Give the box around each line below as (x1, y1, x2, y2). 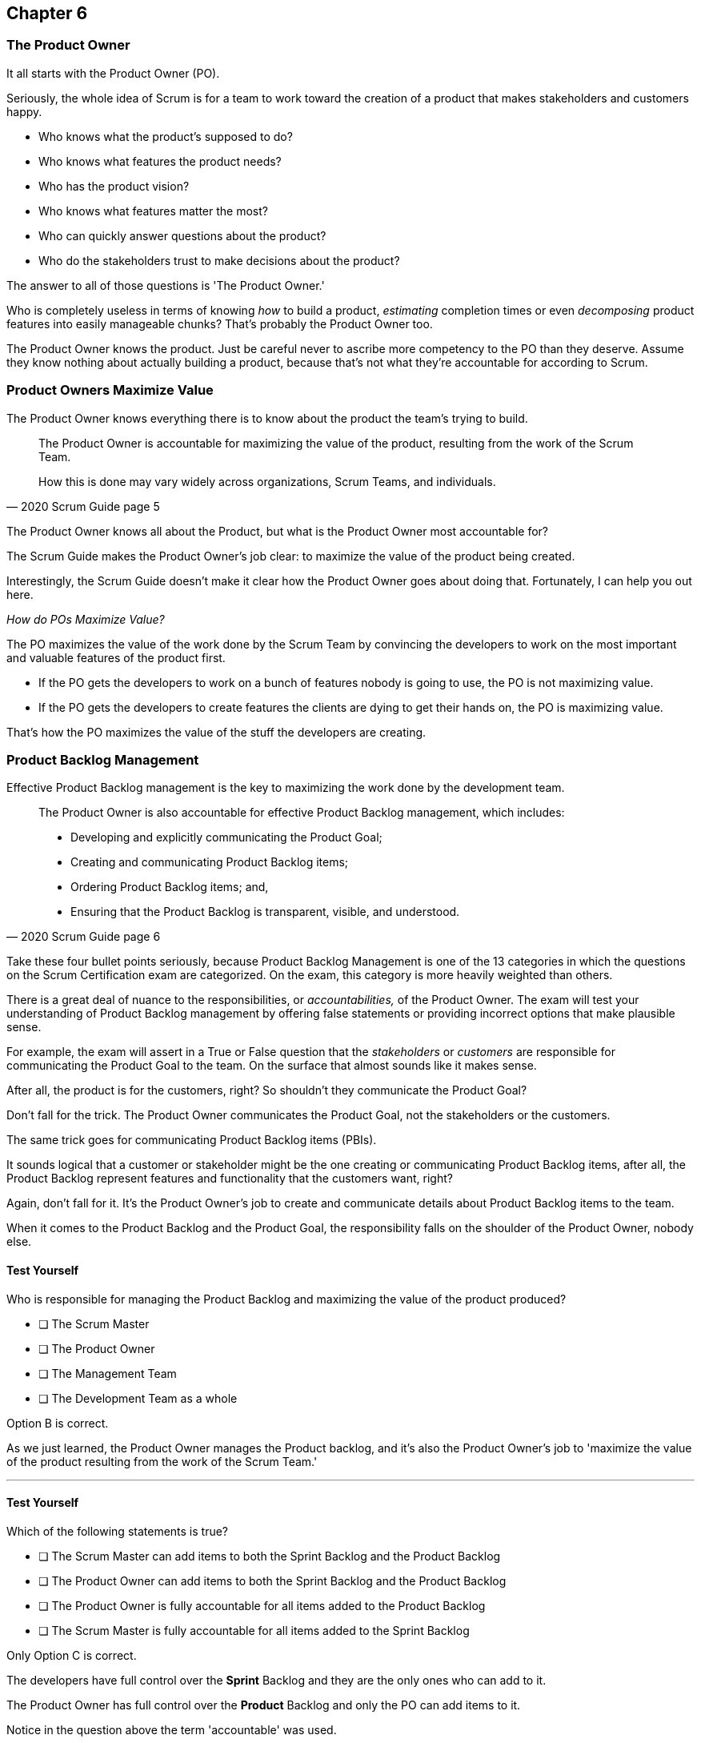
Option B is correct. (6, 1416, 109, 1430)
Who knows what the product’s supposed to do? (38, 129, 293, 143)
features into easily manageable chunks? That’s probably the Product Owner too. (6, 316, 433, 331)
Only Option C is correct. (6, 1648, 137, 1662)
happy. (6, 104, 42, 118)
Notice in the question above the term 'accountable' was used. (6, 1722, 337, 1737)
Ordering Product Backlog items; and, (70, 880, 269, 894)
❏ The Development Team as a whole (38, 1391, 238, 1405)
